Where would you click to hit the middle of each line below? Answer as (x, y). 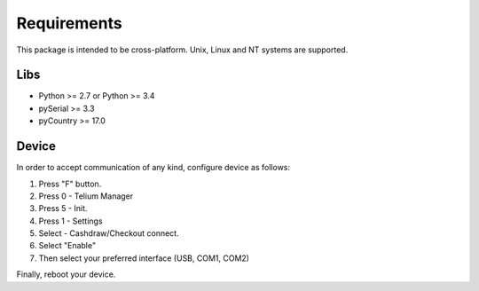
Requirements (70, 23)
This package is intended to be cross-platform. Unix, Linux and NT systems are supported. (182, 50)
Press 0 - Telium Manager (86, 196)
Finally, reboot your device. (66, 274)
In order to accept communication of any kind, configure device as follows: (153, 168)
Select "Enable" (67, 246)
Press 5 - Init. (63, 208)
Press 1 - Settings (71, 221)
